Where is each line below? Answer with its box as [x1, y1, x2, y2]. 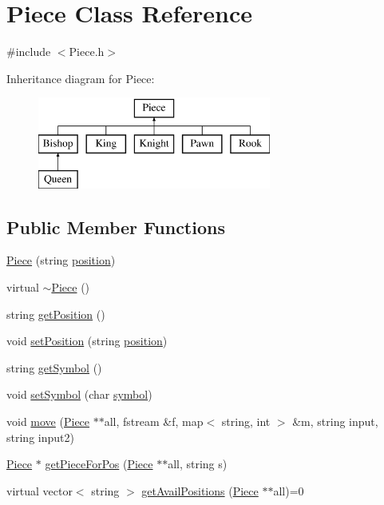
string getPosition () [6, 305, 105, 322]
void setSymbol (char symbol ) [6, 386, 152, 403]
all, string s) [168, 455, 228, 472]
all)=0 [273, 482, 304, 499]
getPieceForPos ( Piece [45, 455, 153, 472]
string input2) [6, 428, 74, 445]
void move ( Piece [6, 413, 90, 430]
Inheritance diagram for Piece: [6, 70, 155, 86]
